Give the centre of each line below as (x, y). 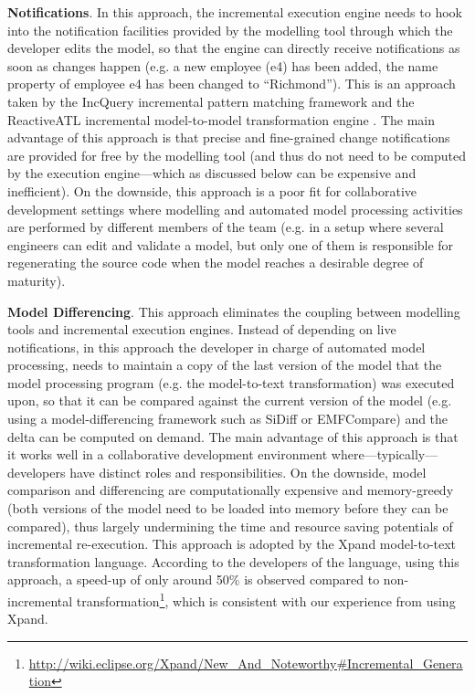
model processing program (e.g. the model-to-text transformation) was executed (231, 382)
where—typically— (385, 454)
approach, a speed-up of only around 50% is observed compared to (194, 579)
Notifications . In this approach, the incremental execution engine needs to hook (235, 12)
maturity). (37, 280)
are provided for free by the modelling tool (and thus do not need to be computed (237, 155)
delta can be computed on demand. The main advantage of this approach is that (233, 436)
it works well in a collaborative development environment (168, 454)
